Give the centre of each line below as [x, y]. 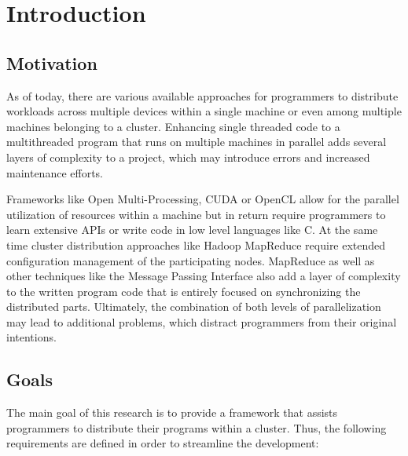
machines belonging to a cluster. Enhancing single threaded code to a [173, 126]
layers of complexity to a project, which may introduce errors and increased [188, 157]
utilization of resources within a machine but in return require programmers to [196, 214]
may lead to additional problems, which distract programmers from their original [202, 321]
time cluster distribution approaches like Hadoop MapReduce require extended [196, 244]
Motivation [52, 62]
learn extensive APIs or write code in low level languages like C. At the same [192, 230]
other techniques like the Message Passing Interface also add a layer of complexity [204, 276]
